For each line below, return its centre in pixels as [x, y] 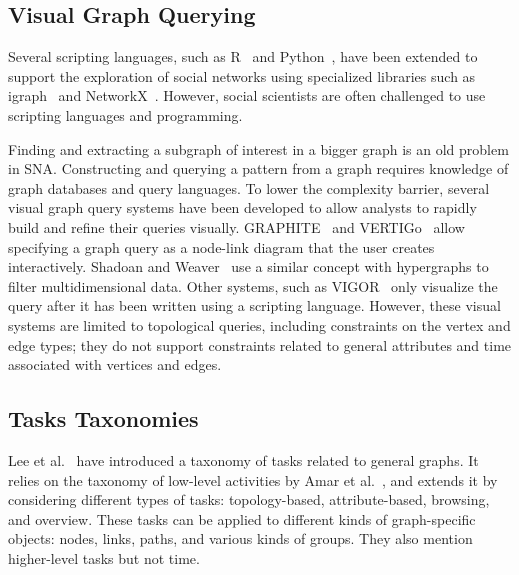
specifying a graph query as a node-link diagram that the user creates [221, 246]
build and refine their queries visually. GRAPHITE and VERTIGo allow [236, 226]
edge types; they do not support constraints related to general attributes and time [260, 344]
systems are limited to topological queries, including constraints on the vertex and [259, 324]
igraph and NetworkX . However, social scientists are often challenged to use [247, 95]
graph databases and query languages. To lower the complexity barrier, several [249, 187]
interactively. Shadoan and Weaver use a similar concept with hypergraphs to [248, 266]
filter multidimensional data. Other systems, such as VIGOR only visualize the [253, 285]
